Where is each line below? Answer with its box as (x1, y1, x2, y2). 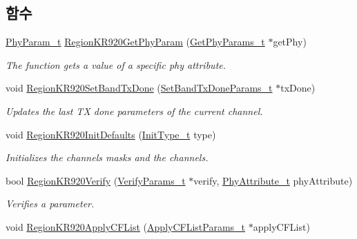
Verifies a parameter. (6, 196, 95, 211)
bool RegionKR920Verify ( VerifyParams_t (6, 173, 186, 187)
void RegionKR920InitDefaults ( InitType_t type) (6, 127, 216, 141)
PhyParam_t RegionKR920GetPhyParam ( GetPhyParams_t (6, 34, 265, 49)
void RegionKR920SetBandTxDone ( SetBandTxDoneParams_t (6, 81, 273, 95)
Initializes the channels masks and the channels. (6, 150, 209, 165)
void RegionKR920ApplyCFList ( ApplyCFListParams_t (6, 219, 246, 233)
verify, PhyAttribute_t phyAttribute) (193, 173, 353, 187)
